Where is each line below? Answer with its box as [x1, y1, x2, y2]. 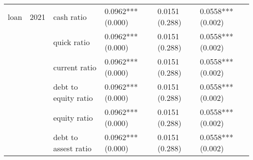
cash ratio [53, 11, 87, 22]
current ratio [53, 61, 96, 73]
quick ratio [53, 36, 90, 48]
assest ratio [53, 143, 91, 154]
